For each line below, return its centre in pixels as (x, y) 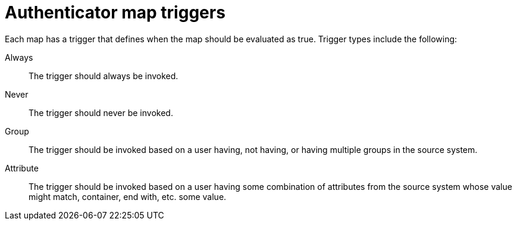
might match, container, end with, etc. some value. (128, 196)
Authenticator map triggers (115, 12)
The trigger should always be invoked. (104, 76)
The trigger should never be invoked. (101, 112)
